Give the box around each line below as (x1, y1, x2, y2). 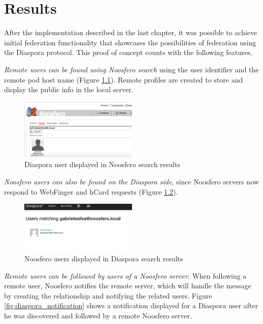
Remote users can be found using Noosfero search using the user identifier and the (4, 64, 259, 74)
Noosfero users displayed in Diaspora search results (24, 253, 183, 264)
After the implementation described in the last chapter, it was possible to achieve (4, 27, 257, 38)
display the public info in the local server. (4, 84, 134, 95)
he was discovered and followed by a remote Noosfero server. (4, 310, 192, 321)
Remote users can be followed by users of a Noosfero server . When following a (4, 270, 247, 281)
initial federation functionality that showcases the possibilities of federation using (4, 37, 256, 47)
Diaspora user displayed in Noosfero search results (24, 159, 180, 170)
